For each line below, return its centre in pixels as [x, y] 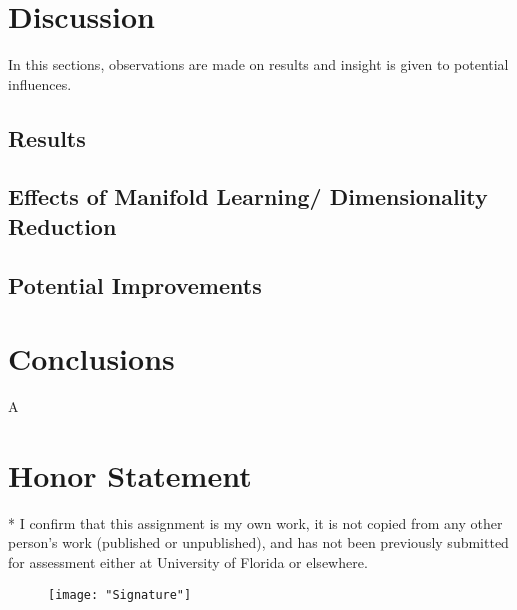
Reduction [62, 225]
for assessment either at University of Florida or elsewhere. [188, 562]
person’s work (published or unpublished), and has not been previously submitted [258, 542]
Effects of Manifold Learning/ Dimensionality [248, 196]
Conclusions [91, 358]
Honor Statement [130, 474]
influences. [40, 83]
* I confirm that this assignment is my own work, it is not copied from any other [255, 522]
